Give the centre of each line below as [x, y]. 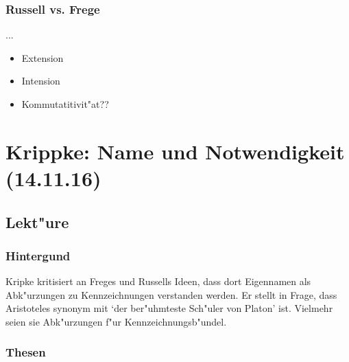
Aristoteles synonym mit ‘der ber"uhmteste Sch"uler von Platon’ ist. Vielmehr [169, 308]
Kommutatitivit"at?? [65, 104]
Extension [43, 57]
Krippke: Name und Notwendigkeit [175, 151]
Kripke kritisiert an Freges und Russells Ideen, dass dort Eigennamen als [158, 281]
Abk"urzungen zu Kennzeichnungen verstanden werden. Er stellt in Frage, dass [171, 294]
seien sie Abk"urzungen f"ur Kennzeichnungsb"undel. [116, 321]
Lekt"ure [37, 222]
